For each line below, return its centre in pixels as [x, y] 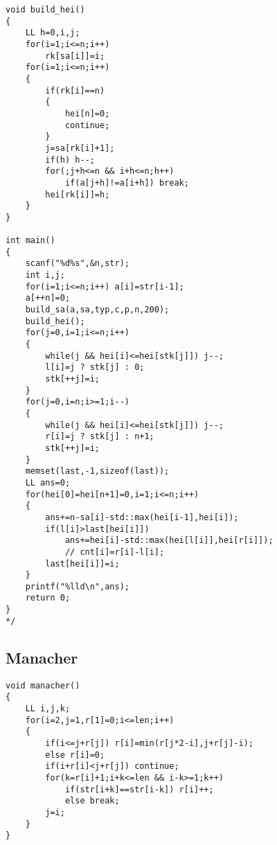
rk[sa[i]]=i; [75, 56]
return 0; [48, 598]
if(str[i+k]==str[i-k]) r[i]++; [139, 789]
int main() [30, 241]
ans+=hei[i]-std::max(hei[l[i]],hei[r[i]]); [169, 541]
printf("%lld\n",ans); [77, 586]
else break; [92, 801]
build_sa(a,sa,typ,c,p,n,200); [97, 310]
